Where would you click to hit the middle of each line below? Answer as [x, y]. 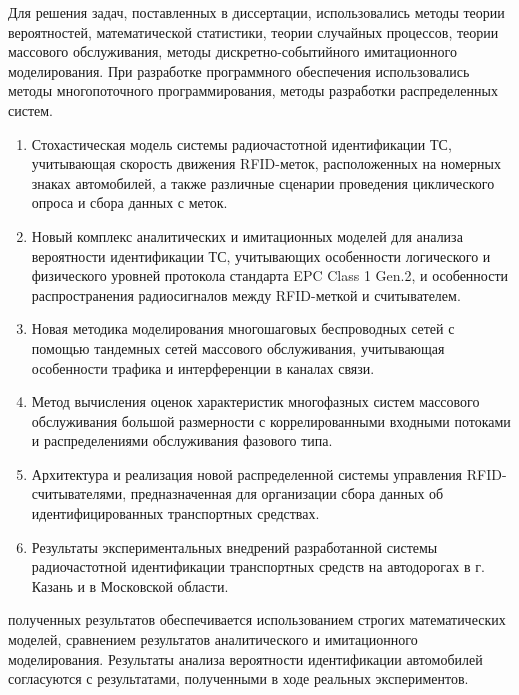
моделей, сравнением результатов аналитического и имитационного [213, 639]
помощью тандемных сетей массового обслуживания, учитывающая [238, 347]
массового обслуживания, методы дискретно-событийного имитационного [232, 51]
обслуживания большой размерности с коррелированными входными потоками [271, 420]
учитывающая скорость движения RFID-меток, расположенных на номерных [266, 163]
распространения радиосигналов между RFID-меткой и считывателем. [246, 294]
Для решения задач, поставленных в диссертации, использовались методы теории [256, 12]
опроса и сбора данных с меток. [129, 202]
